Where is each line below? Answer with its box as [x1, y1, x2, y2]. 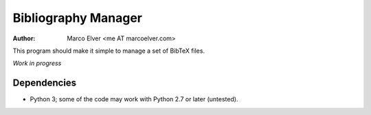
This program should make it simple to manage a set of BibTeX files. [12, 47, 205, 55]
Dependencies [12, 77, 77, 89]
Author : [12, 34, 36, 42]
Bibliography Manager [12, 10, 142, 25]
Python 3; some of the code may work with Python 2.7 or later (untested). [30, 95, 238, 103]
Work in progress [12, 59, 62, 68]
